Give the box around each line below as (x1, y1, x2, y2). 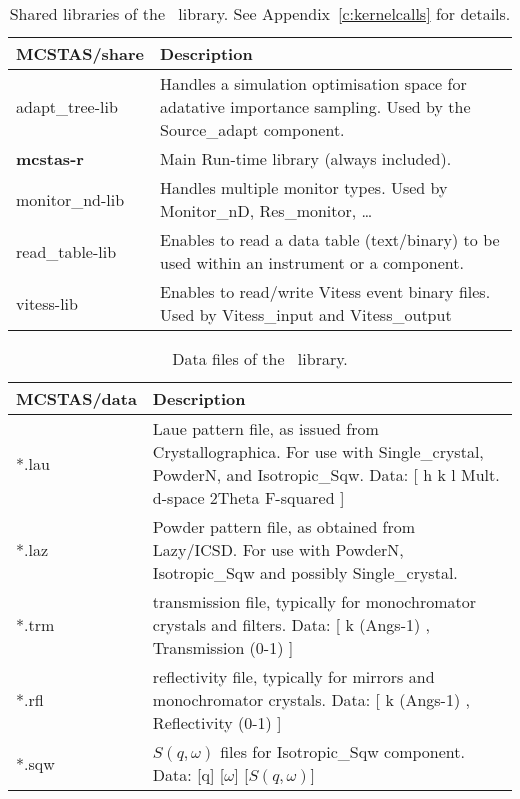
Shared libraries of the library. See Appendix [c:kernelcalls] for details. (9, 2, 511, 25)
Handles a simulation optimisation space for (160, 72, 467, 95)
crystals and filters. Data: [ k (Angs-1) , (152, 613, 430, 636)
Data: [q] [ (152, 763, 225, 786)
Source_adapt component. (160, 118, 345, 141)
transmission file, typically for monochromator (152, 590, 476, 613)
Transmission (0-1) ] (152, 636, 294, 659)
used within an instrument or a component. (160, 251, 464, 274)
